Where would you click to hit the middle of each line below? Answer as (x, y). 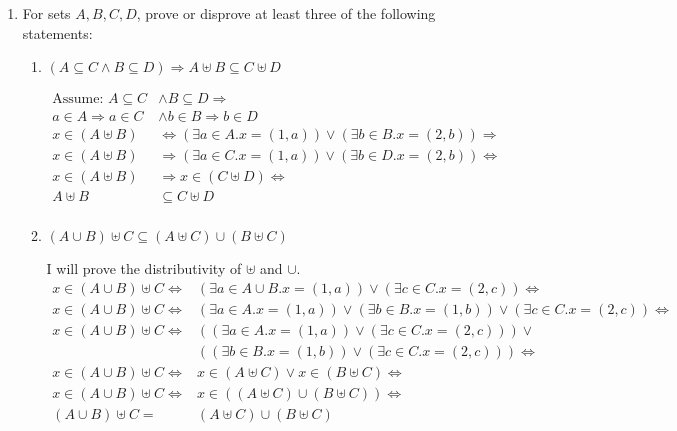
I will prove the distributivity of (144, 268)
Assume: (78, 99)
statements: (57, 32)
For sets (46, 13)
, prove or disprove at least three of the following (286, 13)
